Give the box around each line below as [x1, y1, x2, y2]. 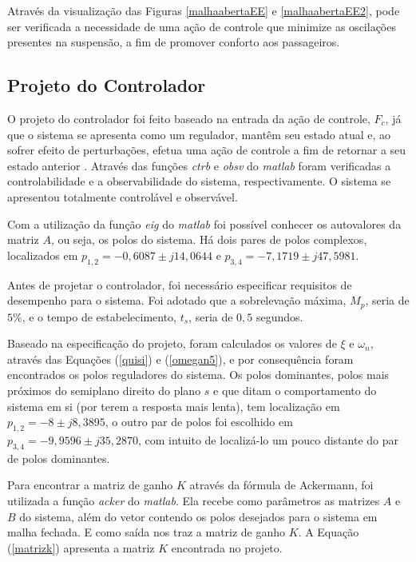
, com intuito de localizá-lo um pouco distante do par [137, 431, 398, 448]
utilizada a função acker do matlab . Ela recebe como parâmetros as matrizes [7, 492, 380, 508]
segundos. [256, 308, 303, 325]
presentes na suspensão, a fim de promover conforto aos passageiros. [7, 34, 340, 50]
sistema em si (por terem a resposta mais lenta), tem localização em [7, 397, 340, 414]
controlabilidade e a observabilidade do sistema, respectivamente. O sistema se [7, 173, 391, 189]
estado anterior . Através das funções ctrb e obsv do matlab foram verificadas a [7, 157, 391, 173]
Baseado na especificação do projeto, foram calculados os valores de [7, 335, 337, 352]
